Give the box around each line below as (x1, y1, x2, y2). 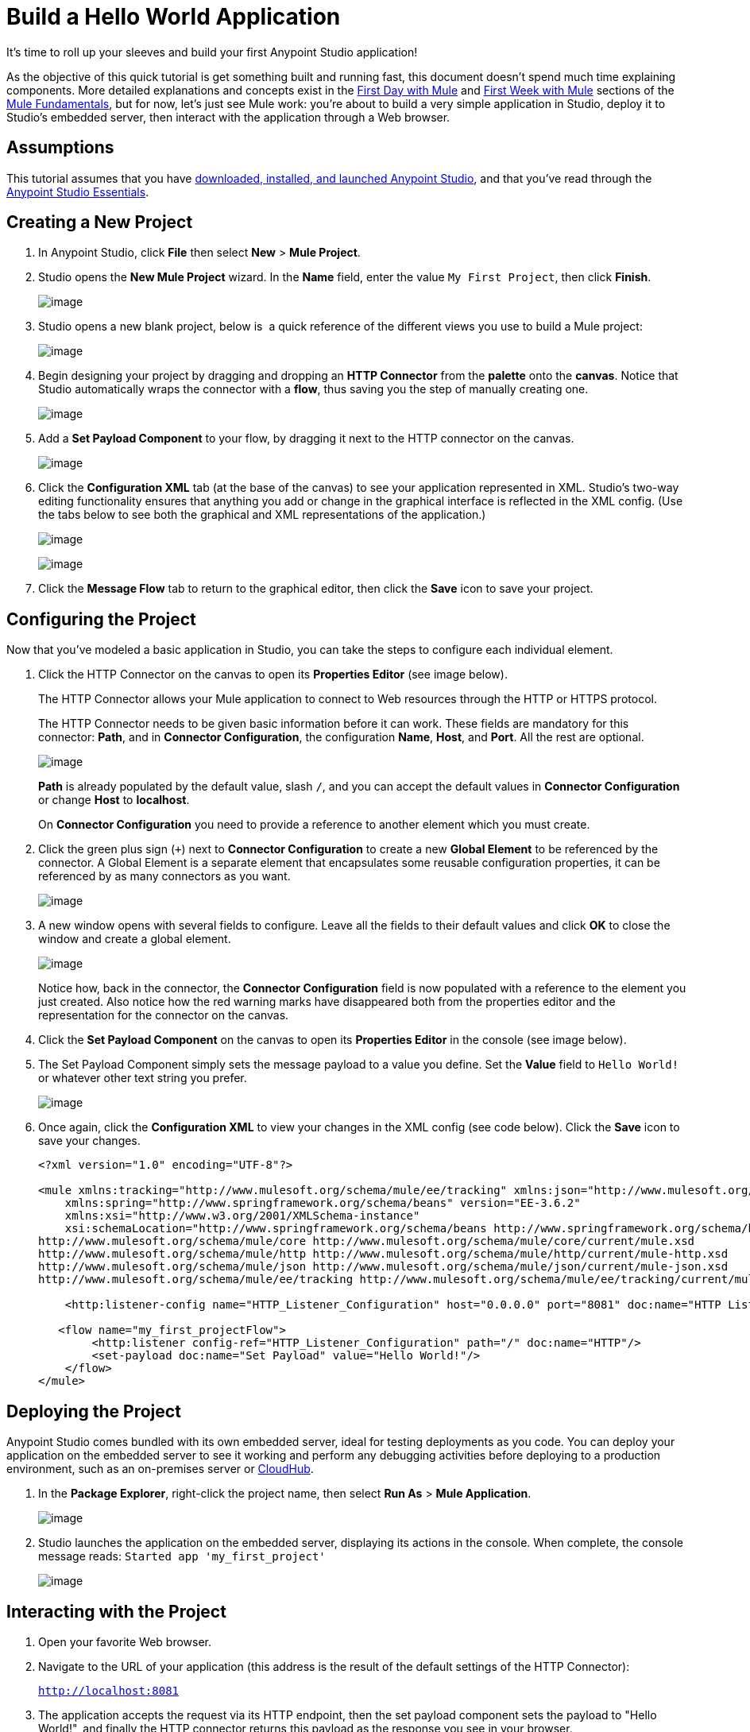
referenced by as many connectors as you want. (38, 869, 291, 883)
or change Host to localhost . (38, 793, 190, 807)
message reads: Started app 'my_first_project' (38, 1549, 326, 1564)
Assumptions (6, 137, 114, 158)
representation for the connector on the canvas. (38, 1008, 289, 1023)
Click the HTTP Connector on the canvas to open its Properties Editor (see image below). (38, 667, 508, 682)
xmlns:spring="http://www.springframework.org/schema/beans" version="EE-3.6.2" (64, 1197, 581, 1210)
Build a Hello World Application (6, 3, 341, 30)
